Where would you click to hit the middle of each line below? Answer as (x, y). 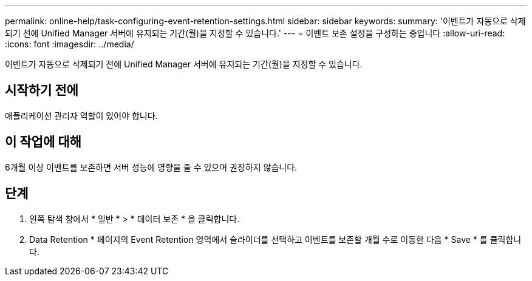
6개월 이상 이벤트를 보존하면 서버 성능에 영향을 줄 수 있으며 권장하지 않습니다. (151, 167)
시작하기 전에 (42, 90)
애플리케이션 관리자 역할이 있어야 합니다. (81, 115)
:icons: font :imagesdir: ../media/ (70, 44)
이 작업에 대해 (43, 142)
